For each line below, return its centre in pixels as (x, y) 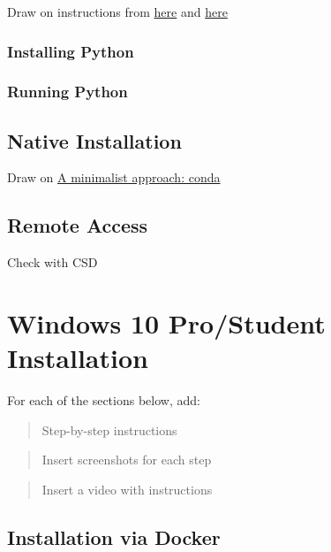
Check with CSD (53, 262)
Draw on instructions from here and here (117, 11)
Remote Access (78, 225)
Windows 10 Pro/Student (166, 323)
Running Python (68, 92)
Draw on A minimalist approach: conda (114, 177)
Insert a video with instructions (127, 489)
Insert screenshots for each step (127, 460)
